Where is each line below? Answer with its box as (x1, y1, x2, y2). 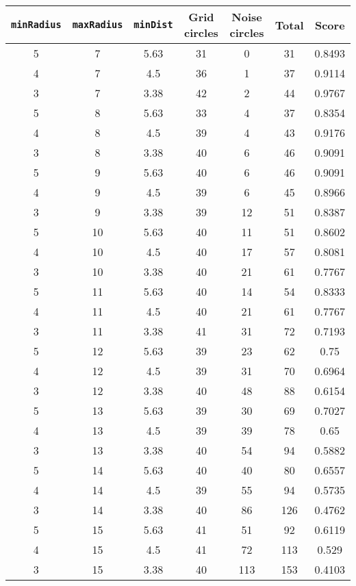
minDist (133, 19, 173, 30)
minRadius (11, 19, 62, 30)
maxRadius (72, 19, 123, 30)
